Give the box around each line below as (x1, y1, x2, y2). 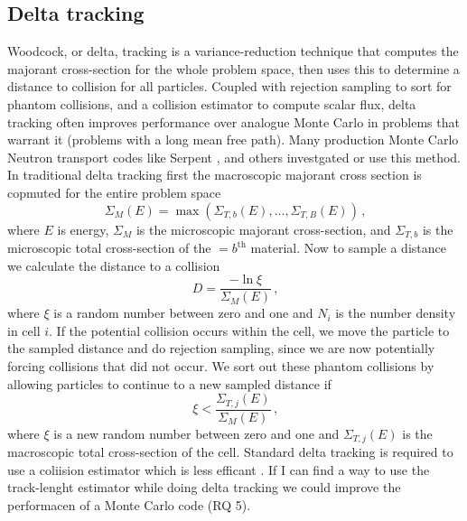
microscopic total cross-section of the (7, 238, 211, 256)
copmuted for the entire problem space (7, 182, 221, 201)
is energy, (57, 219, 109, 238)
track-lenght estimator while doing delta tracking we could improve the (7, 478, 401, 497)
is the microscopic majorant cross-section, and (135, 219, 391, 238)
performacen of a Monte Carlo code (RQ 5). (7, 495, 251, 514)
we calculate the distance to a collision (7, 256, 220, 274)
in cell (7, 321, 41, 340)
